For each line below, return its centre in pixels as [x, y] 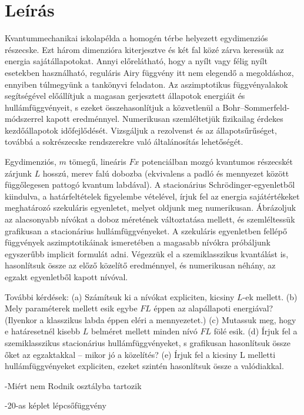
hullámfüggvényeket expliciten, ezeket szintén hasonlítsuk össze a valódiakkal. [144, 366]
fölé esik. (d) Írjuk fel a [255, 331]
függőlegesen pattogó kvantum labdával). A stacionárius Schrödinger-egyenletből [150, 185]
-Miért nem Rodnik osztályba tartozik [73, 385]
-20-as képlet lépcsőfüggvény [56, 405]
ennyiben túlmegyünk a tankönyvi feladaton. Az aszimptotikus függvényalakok [146, 84]
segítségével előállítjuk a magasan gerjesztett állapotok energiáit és [125, 96]
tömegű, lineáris [98, 162]
